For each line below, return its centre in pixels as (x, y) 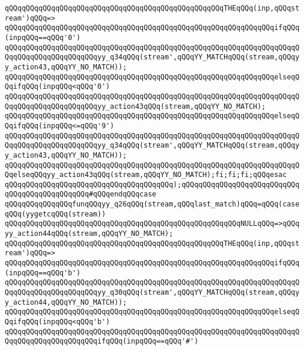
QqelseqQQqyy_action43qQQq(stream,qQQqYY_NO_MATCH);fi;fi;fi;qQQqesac (146, 175)
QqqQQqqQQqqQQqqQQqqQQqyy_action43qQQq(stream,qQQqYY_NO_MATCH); (135, 106)
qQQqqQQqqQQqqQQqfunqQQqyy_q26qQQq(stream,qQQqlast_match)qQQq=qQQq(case (152, 204)
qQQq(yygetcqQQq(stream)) (55, 214)
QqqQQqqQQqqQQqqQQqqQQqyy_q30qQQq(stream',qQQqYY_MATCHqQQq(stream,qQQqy (152, 293)
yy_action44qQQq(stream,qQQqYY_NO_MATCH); (89, 234)
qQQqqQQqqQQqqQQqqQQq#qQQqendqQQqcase (81, 194)
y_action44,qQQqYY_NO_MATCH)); (66, 302)
